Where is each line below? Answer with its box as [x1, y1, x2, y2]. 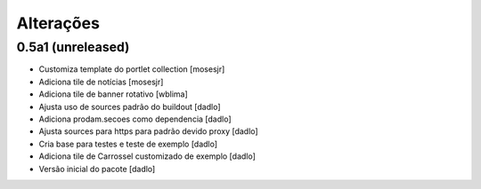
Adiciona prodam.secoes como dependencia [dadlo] [38, 114, 232, 124]
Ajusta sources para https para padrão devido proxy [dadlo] [38, 126, 258, 137]
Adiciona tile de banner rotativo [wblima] [38, 89, 189, 99]
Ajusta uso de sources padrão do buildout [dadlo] [38, 101, 222, 112]
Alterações [16, 13, 100, 33]
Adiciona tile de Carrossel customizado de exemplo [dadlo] [38, 151, 256, 161]
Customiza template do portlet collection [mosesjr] [38, 64, 225, 75]
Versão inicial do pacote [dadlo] [38, 163, 156, 174]
